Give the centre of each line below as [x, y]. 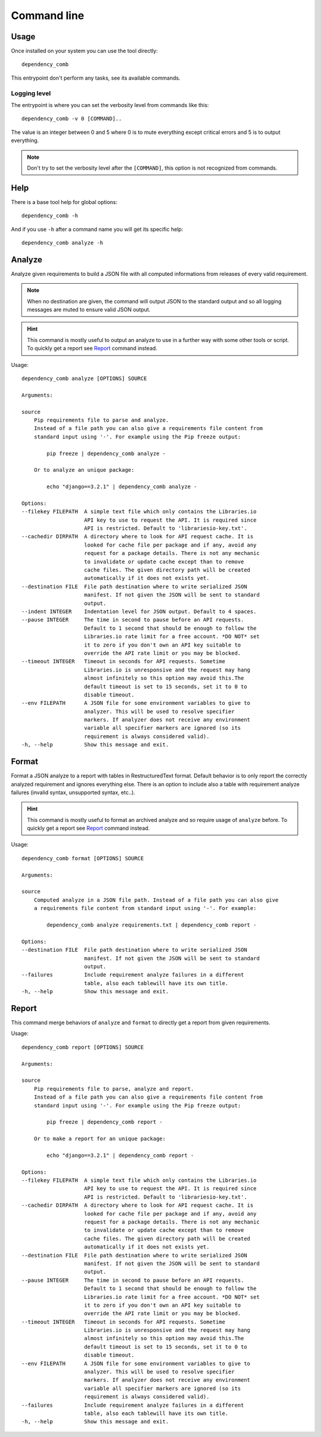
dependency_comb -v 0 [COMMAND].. [72, 119]
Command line [48, 15]
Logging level [31, 93]
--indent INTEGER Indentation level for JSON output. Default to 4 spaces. [139, 611]
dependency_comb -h [50, 216]
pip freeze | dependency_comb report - [105, 1122]
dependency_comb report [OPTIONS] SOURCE [83, 1047]
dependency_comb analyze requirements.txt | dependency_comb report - [152, 925]
